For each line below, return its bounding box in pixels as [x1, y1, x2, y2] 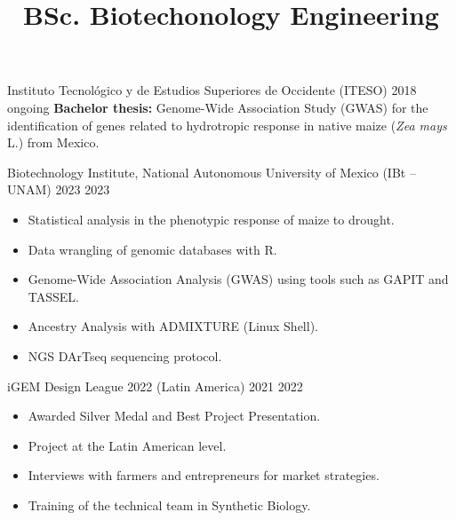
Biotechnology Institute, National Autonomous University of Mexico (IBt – [7, 162, 416, 181]
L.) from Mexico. [7, 133, 100, 152]
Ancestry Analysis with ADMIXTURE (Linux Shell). [28, 317, 318, 335]
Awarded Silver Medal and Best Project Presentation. [28, 406, 321, 425]
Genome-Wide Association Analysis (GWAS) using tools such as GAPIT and [28, 270, 449, 288]
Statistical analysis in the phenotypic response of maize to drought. [28, 209, 395, 228]
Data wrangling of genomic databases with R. [28, 240, 277, 258]
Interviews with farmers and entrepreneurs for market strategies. [28, 466, 380, 485]
